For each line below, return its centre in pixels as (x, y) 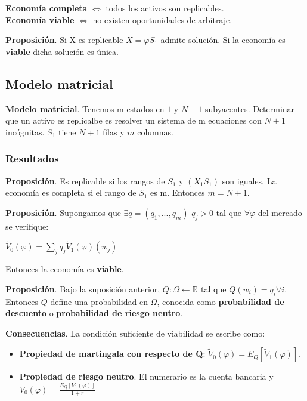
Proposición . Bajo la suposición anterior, (83, 289)
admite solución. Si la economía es (223, 40)
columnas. (155, 132)
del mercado (280, 212)
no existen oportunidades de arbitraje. (162, 19)
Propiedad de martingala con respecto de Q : (112, 354)
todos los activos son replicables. (165, 8)
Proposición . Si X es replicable (64, 40)
